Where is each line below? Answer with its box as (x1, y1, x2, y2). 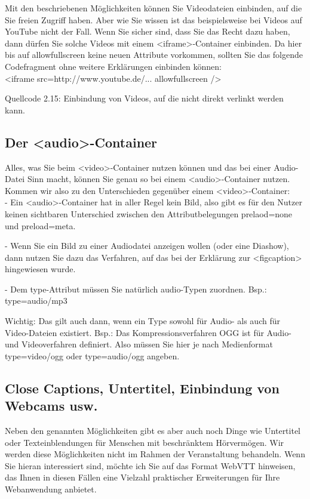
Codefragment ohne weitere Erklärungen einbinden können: (5, 60, 222, 72)
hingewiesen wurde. (5, 263, 76, 275)
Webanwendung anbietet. (5, 483, 97, 495)
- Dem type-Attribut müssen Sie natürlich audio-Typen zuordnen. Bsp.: (5, 282, 267, 295)
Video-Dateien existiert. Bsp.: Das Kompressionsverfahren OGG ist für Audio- (5, 326, 291, 338)
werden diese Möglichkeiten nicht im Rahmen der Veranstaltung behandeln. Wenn (5, 448, 305, 460)
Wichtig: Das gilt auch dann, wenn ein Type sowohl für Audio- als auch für (5, 315, 280, 327)
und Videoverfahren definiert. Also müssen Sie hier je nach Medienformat (5, 338, 273, 350)
